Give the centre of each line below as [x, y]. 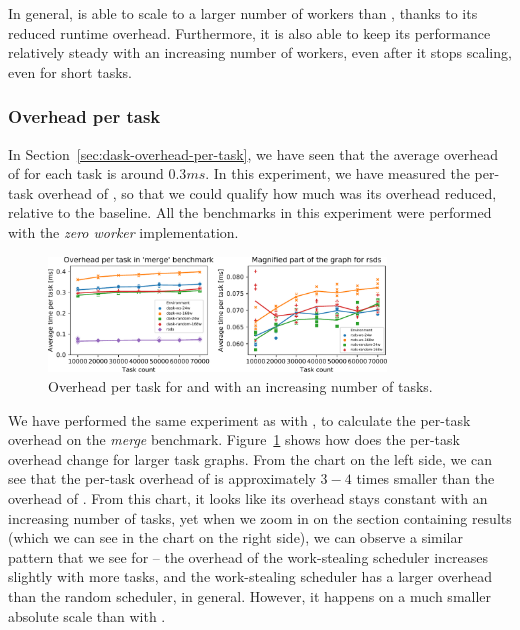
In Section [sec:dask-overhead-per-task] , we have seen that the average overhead [253, 153]
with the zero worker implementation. [123, 231]
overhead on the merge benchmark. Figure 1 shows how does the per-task [234, 439]
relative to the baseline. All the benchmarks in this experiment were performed [250, 212]
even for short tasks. [70, 71]
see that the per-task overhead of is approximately [162, 478]
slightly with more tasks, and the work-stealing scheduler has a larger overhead [250, 576]
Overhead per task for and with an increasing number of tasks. [240, 386]
